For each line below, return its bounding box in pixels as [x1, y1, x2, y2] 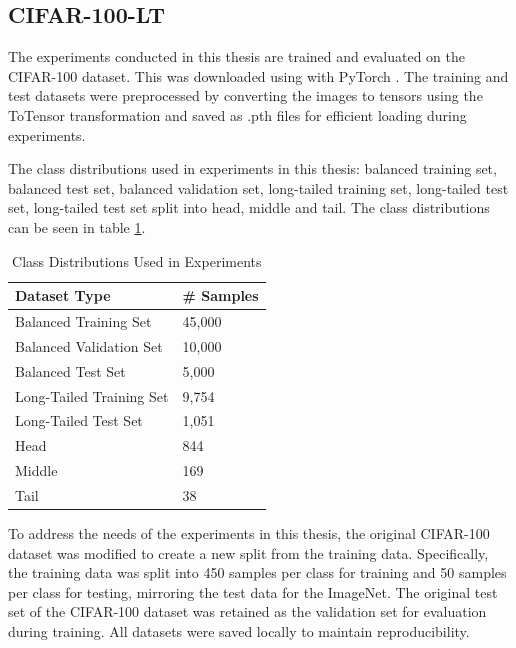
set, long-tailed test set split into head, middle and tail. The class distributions [8, 197, 490, 218]
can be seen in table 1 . [8, 216, 146, 237]
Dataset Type [15, 285, 111, 306]
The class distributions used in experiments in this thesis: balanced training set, [8, 158, 497, 179]
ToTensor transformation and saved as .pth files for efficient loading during [8, 104, 467, 125]
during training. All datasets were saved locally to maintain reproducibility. [8, 620, 470, 641]
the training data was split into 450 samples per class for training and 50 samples [8, 562, 507, 583]
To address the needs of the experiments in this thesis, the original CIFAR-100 [8, 522, 490, 543]
